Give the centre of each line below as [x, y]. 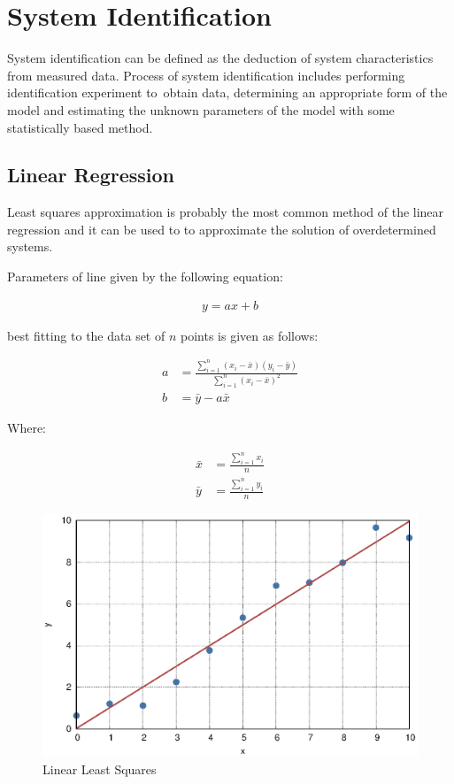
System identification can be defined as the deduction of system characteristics [220, 58]
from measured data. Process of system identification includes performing [206, 75]
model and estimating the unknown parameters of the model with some [201, 109]
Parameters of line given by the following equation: [145, 277]
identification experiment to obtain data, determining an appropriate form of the [227, 92]
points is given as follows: [250, 335]
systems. [30, 246]
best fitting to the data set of [86, 335]
